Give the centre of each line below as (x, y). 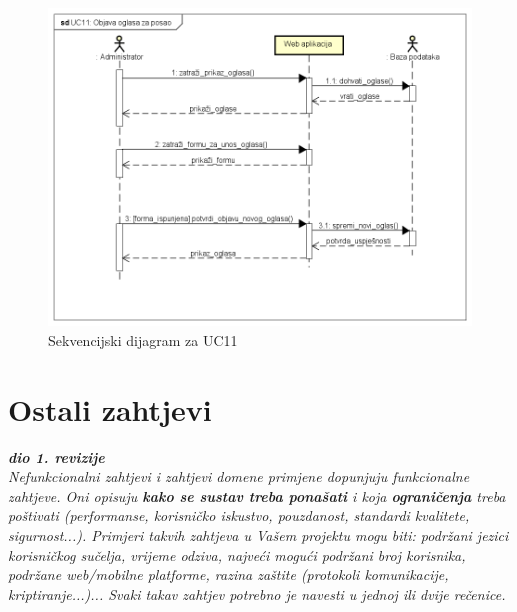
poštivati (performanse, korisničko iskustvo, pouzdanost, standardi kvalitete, (239, 515)
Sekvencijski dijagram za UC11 (143, 339)
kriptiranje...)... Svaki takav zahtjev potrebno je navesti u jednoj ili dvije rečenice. (257, 593)
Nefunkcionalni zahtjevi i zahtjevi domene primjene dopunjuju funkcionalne (239, 476)
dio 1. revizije (56, 456)
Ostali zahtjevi (110, 408)
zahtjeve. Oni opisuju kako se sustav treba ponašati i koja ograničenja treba (257, 495)
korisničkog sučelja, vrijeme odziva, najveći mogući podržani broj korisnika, (237, 554)
